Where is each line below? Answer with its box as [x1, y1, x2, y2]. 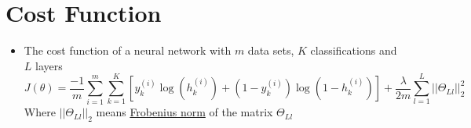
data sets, [247, 42, 294, 59]
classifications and [310, 42, 397, 59]
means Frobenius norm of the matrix [96, 104, 273, 120]
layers [35, 57, 63, 73]
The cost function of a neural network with [24, 42, 232, 59]
